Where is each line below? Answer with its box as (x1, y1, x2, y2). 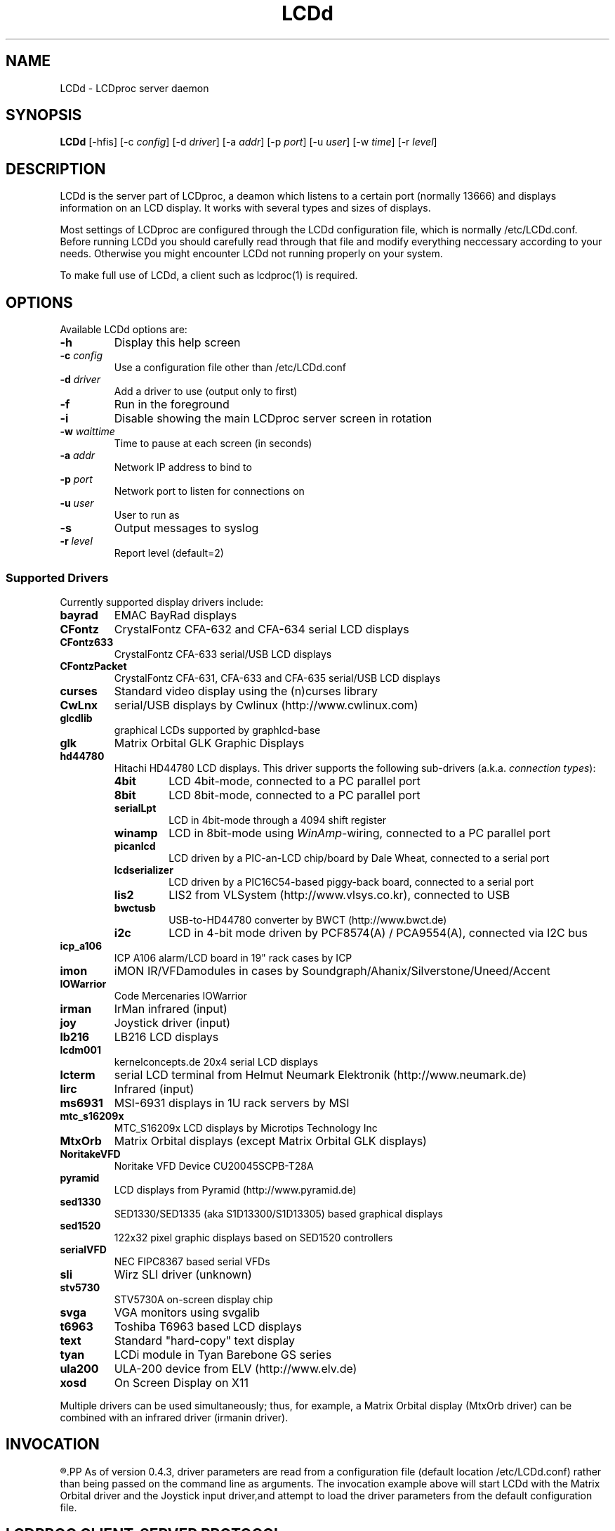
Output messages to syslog (114, 521, 259, 536)
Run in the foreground (114, 397, 230, 412)
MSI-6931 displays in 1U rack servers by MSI (114, 1095, 350, 1110)
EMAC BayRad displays (114, 607, 237, 622)
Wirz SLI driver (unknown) (114, 1267, 252, 1281)
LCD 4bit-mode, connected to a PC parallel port (168, 773, 421, 788)
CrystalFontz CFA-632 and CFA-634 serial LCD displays (114, 621, 409, 636)
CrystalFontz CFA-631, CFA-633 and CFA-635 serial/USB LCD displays (114, 671, 441, 684)
